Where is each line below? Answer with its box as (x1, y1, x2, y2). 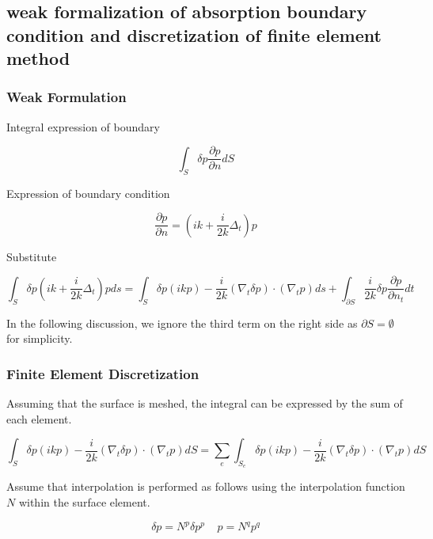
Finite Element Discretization (6, 363, 199, 383)
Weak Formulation (6, 87, 127, 107)
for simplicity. (6, 330, 73, 347)
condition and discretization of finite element (6, 22, 382, 47)
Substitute (6, 248, 57, 264)
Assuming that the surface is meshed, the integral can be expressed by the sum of (6, 394, 403, 411)
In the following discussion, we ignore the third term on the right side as (6, 314, 358, 331)
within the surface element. (18, 493, 150, 510)
